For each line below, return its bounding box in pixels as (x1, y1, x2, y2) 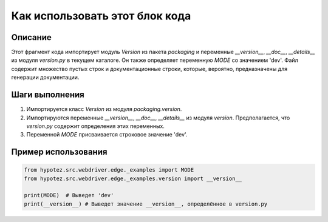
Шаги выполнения (11, 90, 84, 100)
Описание (11, 32, 52, 42)
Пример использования (11, 147, 108, 157)
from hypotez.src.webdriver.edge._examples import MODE (24, 167, 194, 173)
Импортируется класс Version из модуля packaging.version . (26, 106, 182, 113)
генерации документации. (11, 73, 80, 81)
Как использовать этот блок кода (11, 9, 191, 22)
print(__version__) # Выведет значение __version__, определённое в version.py (24, 200, 268, 207)
